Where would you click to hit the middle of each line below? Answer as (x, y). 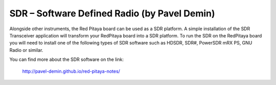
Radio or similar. (26, 50)
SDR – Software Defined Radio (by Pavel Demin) (112, 13)
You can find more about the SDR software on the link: (67, 59)
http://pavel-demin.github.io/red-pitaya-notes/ (71, 71)
